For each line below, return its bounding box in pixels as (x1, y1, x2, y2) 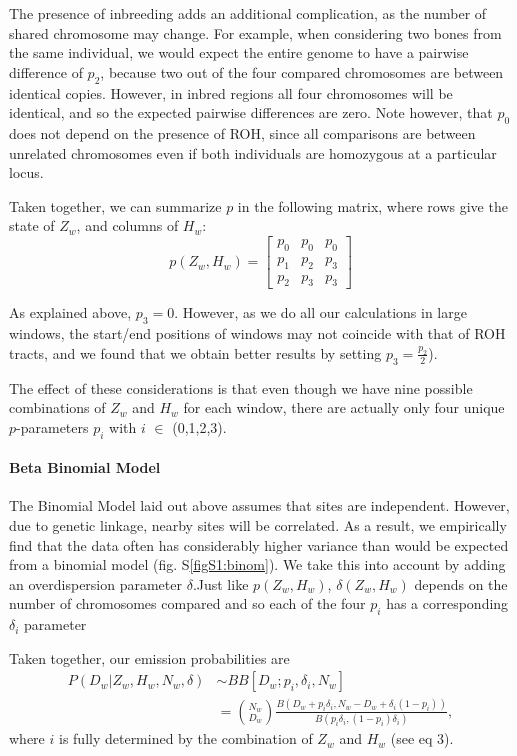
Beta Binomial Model (9, 457, 161, 478)
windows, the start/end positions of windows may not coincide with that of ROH (9, 323, 506, 344)
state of (9, 215, 55, 236)
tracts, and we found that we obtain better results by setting (9, 342, 382, 363)
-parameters (16, 416, 89, 437)
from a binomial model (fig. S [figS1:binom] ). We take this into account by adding (9, 554, 506, 575)
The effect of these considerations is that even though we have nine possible (9, 377, 473, 398)
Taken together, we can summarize (9, 195, 222, 216)
